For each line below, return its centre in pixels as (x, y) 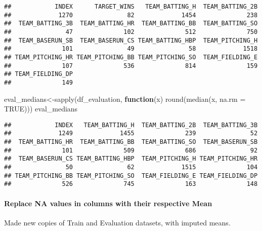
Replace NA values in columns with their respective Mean (108, 203)
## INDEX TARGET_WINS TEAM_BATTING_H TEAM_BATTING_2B (131, 7)
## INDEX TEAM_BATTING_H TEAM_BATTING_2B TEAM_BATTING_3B (131, 125)
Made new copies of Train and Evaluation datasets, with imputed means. (117, 222)
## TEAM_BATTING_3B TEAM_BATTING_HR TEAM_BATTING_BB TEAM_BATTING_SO (131, 24)
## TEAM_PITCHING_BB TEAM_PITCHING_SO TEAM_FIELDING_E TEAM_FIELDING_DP (131, 176)
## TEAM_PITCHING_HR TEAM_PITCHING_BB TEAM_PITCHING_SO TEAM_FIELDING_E (131, 57)
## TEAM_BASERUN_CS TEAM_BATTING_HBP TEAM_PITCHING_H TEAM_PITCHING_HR (131, 159)
